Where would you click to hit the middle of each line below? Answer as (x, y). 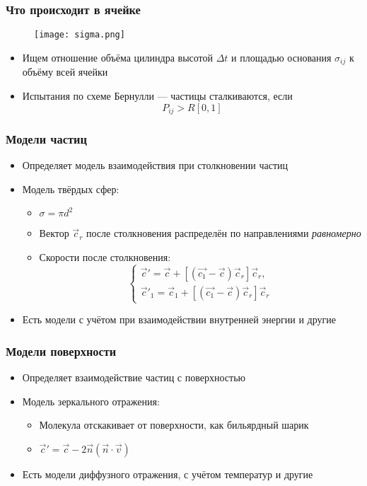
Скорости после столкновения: (105, 256)
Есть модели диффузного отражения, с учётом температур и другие (168, 474)
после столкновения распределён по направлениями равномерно (224, 233)
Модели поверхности (61, 351)
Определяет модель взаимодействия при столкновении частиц (155, 165)
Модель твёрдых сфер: (71, 189)
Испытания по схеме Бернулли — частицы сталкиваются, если (157, 95)
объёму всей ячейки (65, 72)
